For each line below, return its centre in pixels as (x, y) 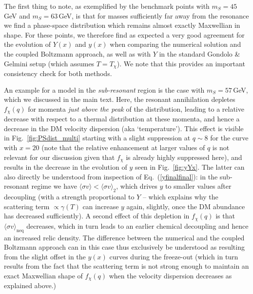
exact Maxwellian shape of (43, 275)
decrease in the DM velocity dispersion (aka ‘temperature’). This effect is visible (124, 128)
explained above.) (30, 285)
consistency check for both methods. (58, 73)
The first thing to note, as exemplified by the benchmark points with (107, 6)
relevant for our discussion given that (59, 157)
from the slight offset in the (45, 256)
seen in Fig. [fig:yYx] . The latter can (190, 167)
